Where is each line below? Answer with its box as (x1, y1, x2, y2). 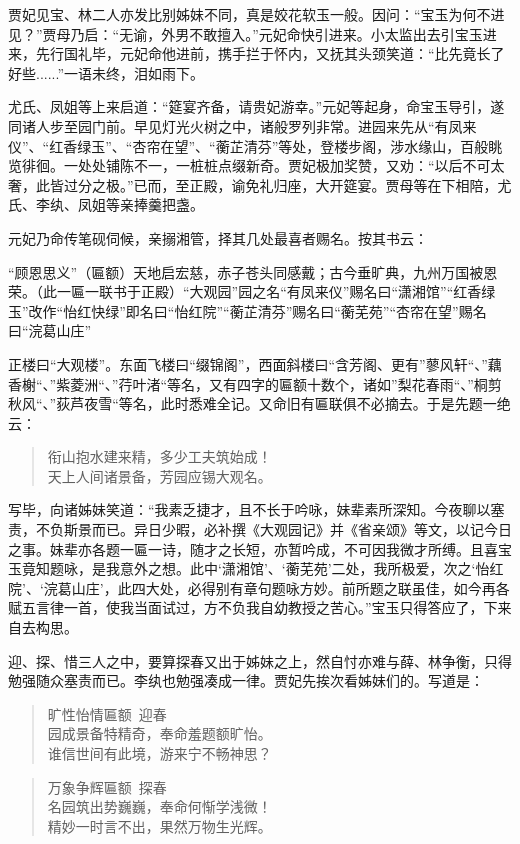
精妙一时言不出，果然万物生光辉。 (47, 815, 272, 836)
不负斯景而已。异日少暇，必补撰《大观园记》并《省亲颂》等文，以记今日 (35, 519, 512, 540)
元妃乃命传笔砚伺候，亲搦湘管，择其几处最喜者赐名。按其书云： (8, 227, 428, 248)
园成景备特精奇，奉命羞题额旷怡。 (47, 723, 272, 744)
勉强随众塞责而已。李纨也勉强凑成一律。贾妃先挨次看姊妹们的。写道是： (8, 670, 484, 691)
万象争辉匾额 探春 (47, 776, 167, 797)
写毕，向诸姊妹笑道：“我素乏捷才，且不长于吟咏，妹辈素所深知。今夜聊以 (8, 499, 491, 520)
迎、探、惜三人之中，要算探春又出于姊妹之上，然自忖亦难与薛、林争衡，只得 (8, 650, 512, 671)
